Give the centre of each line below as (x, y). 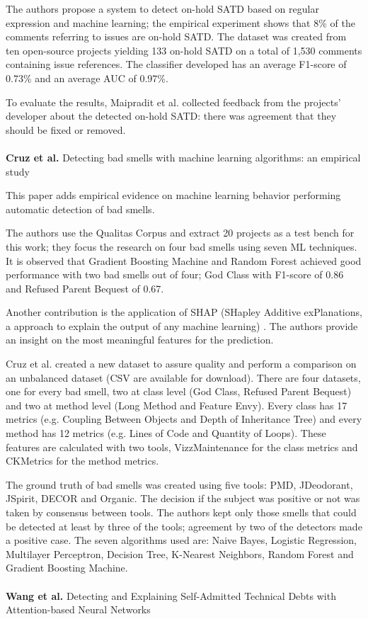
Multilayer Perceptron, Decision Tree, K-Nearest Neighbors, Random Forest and (180, 553)
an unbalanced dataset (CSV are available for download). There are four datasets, (183, 377)
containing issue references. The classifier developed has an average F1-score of (176, 64)
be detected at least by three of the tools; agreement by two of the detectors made (184, 526)
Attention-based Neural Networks (78, 609)
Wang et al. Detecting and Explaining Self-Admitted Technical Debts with (171, 595)
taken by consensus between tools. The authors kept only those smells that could (181, 512)
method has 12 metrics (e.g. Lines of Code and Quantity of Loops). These (166, 433)
